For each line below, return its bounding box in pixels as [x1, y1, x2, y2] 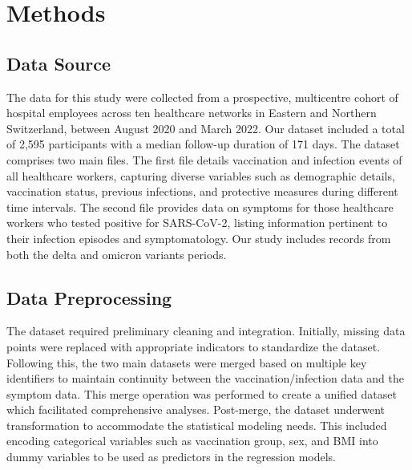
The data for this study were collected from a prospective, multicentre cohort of [6, 88, 398, 105]
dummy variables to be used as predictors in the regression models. [6, 448, 336, 465]
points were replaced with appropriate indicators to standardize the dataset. [6, 338, 381, 355]
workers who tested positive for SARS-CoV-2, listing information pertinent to [6, 214, 388, 231]
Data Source [6, 51, 111, 75]
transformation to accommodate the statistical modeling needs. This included [6, 416, 387, 433]
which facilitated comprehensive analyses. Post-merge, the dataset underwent [6, 401, 385, 418]
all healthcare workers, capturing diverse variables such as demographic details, [6, 167, 395, 184]
